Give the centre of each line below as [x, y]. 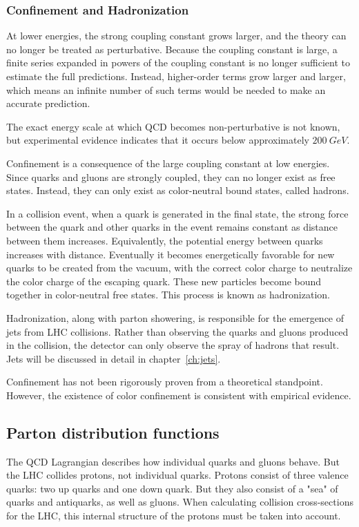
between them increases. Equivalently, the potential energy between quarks [165, 240]
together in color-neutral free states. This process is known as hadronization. [168, 295]
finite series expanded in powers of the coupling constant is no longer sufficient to [178, 63]
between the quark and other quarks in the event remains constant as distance [172, 227]
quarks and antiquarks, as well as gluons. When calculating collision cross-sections [180, 502]
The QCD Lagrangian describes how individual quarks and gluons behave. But [173, 461]
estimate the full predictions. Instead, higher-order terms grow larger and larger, [176, 76]
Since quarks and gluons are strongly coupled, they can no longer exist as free [171, 176]
